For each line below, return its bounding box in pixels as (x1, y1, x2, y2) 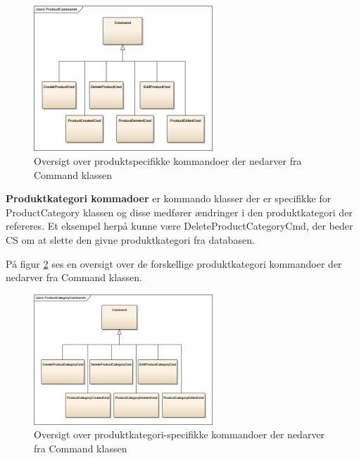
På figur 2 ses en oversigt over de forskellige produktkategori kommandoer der (6, 256, 342, 271)
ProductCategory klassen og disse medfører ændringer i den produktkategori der (6, 204, 353, 219)
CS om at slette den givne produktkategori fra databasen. (6, 232, 255, 247)
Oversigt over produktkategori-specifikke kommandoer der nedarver (34, 427, 325, 442)
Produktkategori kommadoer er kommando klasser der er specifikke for (6, 191, 332, 206)
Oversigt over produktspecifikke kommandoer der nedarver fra (34, 153, 302, 168)
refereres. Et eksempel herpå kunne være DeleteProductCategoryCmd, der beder (6, 218, 353, 233)
